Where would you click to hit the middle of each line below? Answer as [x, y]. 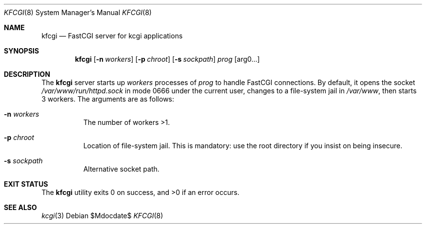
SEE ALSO [20, 207]
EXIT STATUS [26, 184]
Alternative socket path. [121, 169]
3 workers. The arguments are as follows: [108, 99]
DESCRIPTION [27, 74]
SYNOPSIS [22, 51]
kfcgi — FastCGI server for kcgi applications [112, 36]
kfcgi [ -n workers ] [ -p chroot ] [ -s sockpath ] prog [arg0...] [168, 59]
